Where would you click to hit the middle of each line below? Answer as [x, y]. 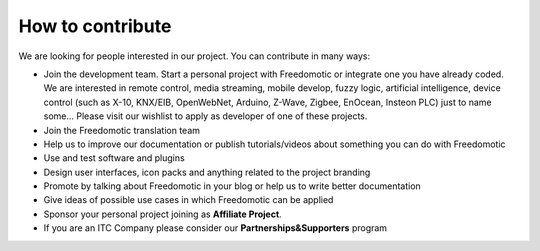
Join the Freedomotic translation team [121, 130]
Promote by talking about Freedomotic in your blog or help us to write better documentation [232, 186]
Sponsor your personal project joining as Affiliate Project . [162, 214]
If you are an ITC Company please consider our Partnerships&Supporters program [215, 228]
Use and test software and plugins [114, 158]
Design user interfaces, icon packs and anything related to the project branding [207, 172]
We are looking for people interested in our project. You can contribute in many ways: [194, 56]
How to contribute [95, 26]
